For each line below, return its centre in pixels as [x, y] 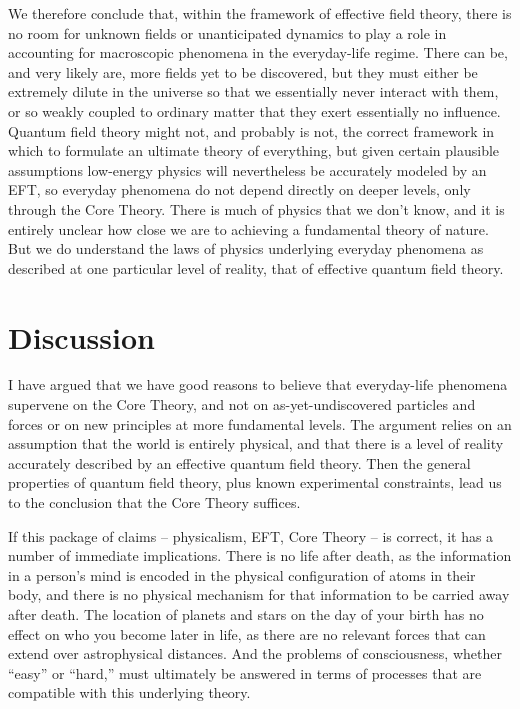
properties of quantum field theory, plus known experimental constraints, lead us [255, 482]
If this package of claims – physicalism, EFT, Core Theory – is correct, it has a [251, 535]
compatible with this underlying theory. [129, 692]
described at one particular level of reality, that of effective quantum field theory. [256, 267]
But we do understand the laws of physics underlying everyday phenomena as [246, 248]
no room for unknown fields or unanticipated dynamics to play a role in [227, 32]
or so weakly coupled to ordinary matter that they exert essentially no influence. [254, 110]
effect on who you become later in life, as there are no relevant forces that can [247, 633]
